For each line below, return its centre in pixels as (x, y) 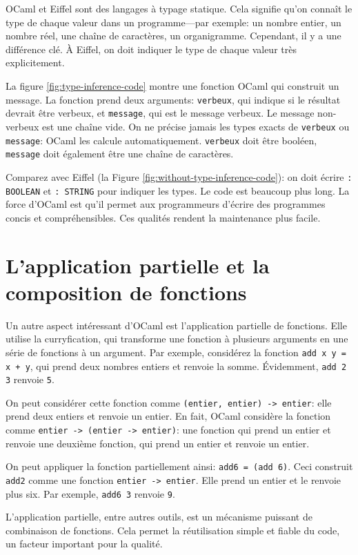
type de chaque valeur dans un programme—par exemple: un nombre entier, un (173, 22)
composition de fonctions (126, 292)
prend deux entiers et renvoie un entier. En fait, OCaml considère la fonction (168, 416)
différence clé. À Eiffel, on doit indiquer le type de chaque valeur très (151, 49)
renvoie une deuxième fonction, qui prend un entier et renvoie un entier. (158, 443)
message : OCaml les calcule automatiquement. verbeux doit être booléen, (161, 140)
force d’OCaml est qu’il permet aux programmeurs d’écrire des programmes (166, 204)
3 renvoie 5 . (30, 379)
